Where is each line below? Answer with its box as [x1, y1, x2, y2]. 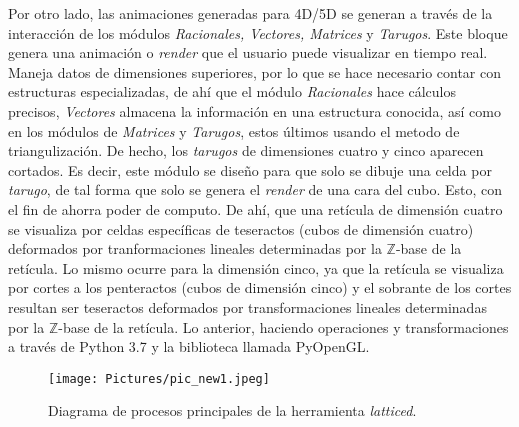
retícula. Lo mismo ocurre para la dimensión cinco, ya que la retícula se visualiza [8, 257, 504, 278]
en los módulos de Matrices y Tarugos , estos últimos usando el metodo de [8, 120, 460, 141]
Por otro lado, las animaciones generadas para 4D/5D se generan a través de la [8, 3, 493, 23]
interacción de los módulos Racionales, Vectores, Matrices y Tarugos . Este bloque [8, 22, 508, 43]
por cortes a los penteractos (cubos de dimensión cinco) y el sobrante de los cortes [8, 277, 512, 298]
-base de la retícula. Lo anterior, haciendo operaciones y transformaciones [58, 316, 509, 337]
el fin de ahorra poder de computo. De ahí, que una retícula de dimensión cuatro [8, 198, 503, 219]
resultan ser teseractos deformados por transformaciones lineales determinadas [8, 296, 487, 317]
